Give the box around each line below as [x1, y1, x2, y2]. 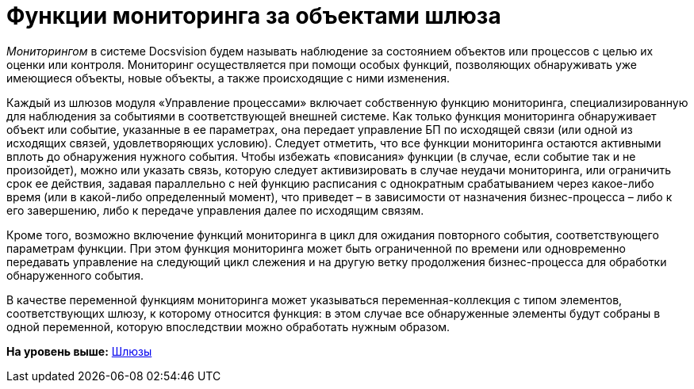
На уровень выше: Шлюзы [6, 344, 152, 358]
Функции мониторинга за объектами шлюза [6, 2, 501, 29]
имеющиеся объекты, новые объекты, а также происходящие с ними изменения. [6, 71, 451, 85]
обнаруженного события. [6, 268, 144, 282]
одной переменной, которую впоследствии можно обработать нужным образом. [6, 319, 451, 334]
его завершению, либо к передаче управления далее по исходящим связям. [6, 203, 424, 217]
